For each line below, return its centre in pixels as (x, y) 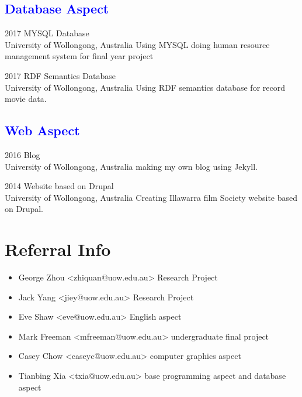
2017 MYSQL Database (47, 33)
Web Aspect (42, 130)
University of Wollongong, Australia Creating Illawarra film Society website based (151, 197)
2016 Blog (22, 154)
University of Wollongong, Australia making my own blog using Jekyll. (131, 166)
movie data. (26, 99)
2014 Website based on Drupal (59, 186)
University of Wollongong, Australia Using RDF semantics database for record (145, 87)
